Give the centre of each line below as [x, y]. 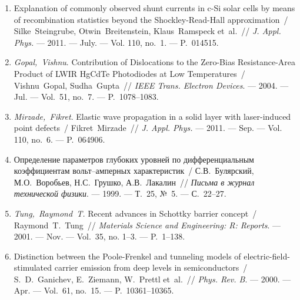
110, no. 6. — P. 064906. [59, 139]
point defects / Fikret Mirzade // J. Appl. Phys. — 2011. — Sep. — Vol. [148, 128]
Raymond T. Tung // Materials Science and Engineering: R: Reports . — [147, 225]
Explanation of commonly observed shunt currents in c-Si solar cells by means [154, 8]
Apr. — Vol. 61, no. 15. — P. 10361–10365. [94, 290]
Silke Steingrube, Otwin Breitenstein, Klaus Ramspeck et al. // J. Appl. [147, 31]
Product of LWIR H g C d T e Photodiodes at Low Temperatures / [129, 73]
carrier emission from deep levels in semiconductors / [151, 267]
